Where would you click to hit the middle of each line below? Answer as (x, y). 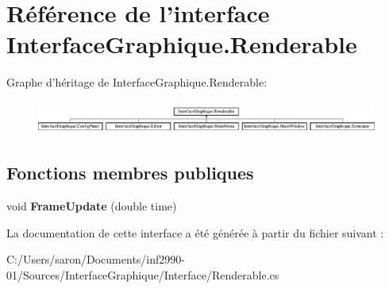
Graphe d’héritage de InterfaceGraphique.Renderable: (137, 82)
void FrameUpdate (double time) (92, 206)
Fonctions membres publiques (130, 173)
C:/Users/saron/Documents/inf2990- (96, 259)
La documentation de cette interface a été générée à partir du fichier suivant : (195, 232)
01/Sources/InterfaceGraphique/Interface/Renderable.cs (143, 274)
